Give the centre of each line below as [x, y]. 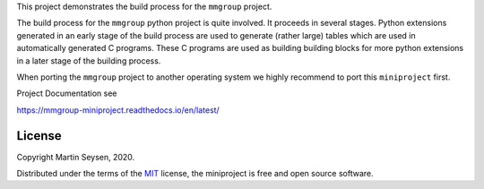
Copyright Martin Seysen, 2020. [76, 157]
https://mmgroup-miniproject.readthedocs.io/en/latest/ [118, 110]
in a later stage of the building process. [89, 60]
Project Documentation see [67, 93]
